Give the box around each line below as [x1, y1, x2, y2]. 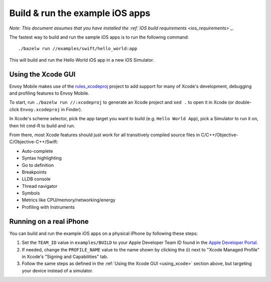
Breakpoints [22, 169, 47, 175]
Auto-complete [22, 148, 53, 154]
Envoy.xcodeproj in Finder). [20, 106, 82, 112]
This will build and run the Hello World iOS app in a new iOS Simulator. [9, 57, 155, 63]
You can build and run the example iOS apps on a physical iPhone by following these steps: [9, 230, 198, 236]
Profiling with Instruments [22, 204, 75, 210]
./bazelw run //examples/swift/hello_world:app [18, 46, 138, 52]
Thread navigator [22, 183, 58, 189]
